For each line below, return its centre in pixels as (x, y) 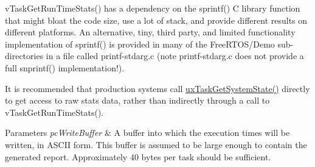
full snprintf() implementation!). (65, 67)
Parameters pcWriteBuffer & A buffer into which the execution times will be (147, 133)
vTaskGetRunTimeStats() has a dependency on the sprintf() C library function (153, 8)
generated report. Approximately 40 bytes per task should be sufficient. (138, 156)
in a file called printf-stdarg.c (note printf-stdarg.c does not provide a (175, 56)
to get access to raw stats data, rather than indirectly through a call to (137, 100)
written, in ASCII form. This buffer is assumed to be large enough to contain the (156, 144)
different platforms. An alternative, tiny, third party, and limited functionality (150, 32)
